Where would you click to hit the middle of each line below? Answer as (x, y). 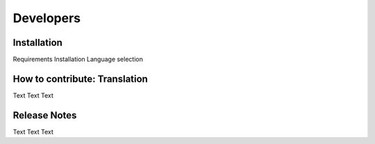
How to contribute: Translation (81, 79)
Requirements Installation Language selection (78, 60)
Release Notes (45, 115)
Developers (47, 18)
